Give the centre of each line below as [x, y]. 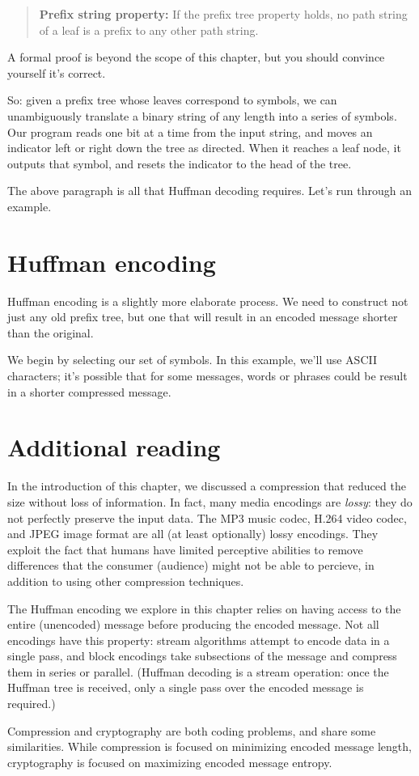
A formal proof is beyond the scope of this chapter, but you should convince [196, 57]
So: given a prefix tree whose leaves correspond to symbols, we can [172, 100]
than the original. [51, 332]
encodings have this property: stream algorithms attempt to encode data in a [199, 640]
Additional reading [114, 447]
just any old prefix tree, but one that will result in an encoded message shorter [203, 317]
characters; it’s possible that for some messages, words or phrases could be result [207, 376]
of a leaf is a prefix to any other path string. [149, 30]
